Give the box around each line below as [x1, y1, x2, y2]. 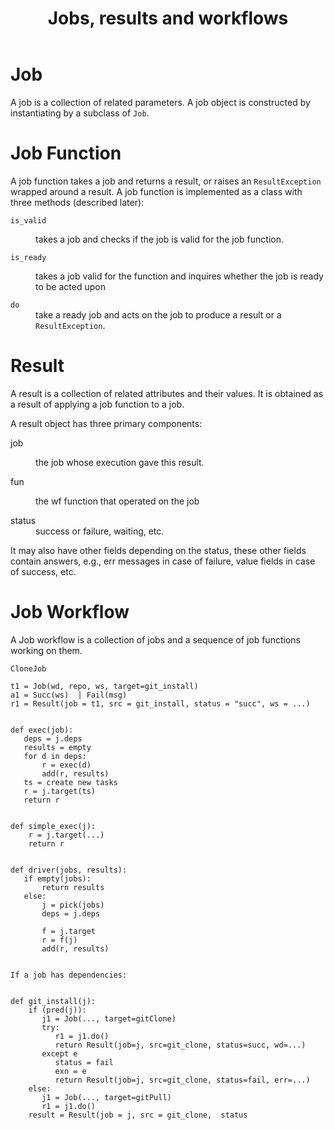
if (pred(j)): [28, 1005, 87, 1015]
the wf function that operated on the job [35, 495, 200, 507]
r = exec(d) [41, 760, 92, 770]
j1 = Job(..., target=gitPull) [41, 1092, 172, 1102]
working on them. [10, 644, 83, 656]
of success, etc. [10, 565, 77, 577]
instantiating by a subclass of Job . [10, 107, 150, 119]
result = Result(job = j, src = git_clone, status [28, 1110, 248, 1120]
